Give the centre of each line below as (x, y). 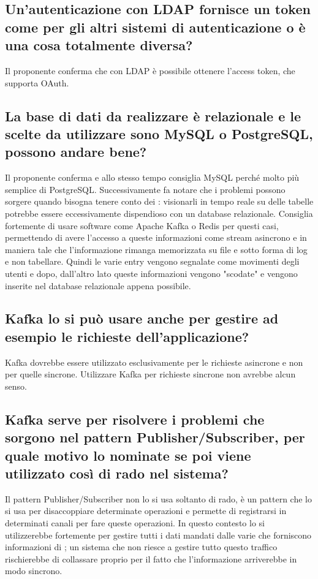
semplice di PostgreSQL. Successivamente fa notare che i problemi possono (145, 189)
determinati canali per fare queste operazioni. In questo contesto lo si (135, 523)
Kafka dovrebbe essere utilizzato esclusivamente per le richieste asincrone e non (154, 362)
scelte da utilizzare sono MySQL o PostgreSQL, (159, 133)
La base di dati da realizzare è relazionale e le (153, 115)
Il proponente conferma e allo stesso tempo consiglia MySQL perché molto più (152, 177)
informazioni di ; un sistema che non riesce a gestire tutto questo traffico (141, 547)
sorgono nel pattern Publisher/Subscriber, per (155, 437)
